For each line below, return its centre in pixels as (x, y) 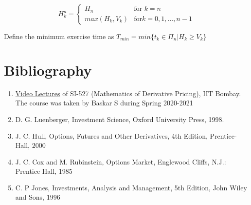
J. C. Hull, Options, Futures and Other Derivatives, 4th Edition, (111, 135)
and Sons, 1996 (38, 197)
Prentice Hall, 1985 (44, 171)
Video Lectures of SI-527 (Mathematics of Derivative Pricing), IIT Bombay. (128, 93)
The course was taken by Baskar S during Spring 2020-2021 (104, 103)
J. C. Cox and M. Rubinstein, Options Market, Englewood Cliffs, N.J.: (121, 161)
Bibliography (48, 70)
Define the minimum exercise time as (59, 36)
